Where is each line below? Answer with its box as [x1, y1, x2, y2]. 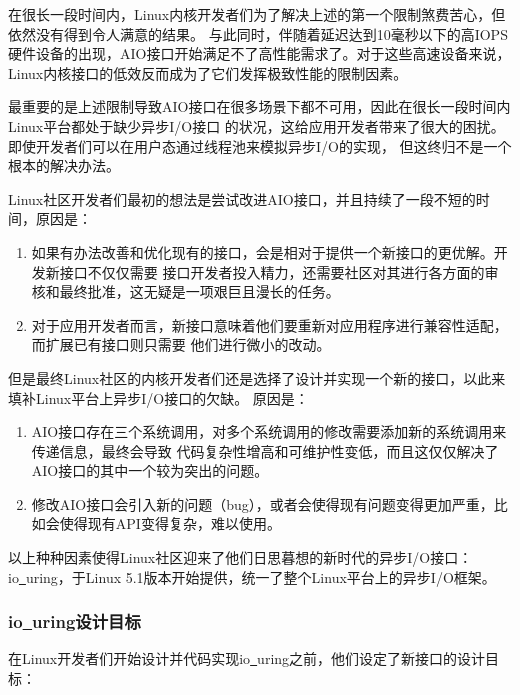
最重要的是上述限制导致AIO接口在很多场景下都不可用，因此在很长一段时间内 [8, 96, 511, 117]
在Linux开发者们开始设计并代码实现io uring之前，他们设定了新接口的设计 [8, 648, 486, 669]
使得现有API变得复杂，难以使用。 [59, 513, 281, 534]
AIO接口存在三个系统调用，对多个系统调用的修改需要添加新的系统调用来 [31, 421, 507, 442]
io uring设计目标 [8, 609, 141, 634]
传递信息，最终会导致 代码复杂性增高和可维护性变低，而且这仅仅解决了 [31, 440, 499, 461]
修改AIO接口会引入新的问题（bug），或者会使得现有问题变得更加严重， [31, 493, 494, 514]
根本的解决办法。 [8, 155, 120, 176]
